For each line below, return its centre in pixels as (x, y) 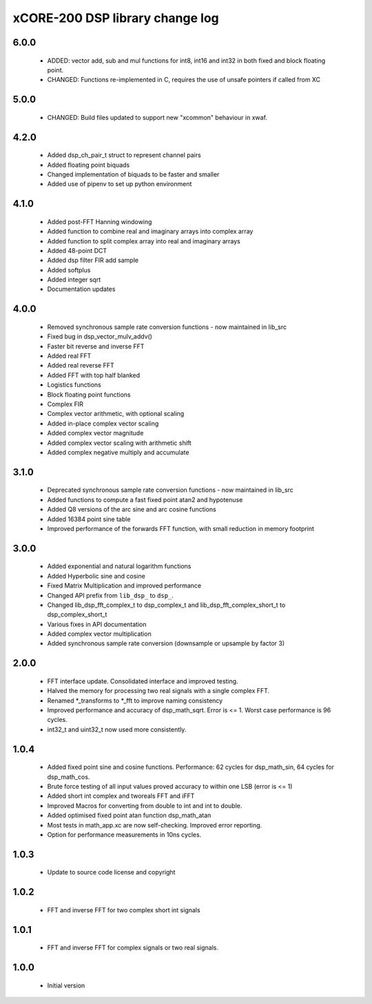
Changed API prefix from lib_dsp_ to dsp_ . (110, 595)
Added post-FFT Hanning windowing (100, 221)
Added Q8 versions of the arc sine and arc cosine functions (132, 510)
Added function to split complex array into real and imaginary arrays (144, 241)
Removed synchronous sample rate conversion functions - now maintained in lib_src (167, 327)
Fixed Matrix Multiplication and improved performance (124, 585)
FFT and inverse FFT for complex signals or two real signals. (133, 947)
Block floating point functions (89, 394)
